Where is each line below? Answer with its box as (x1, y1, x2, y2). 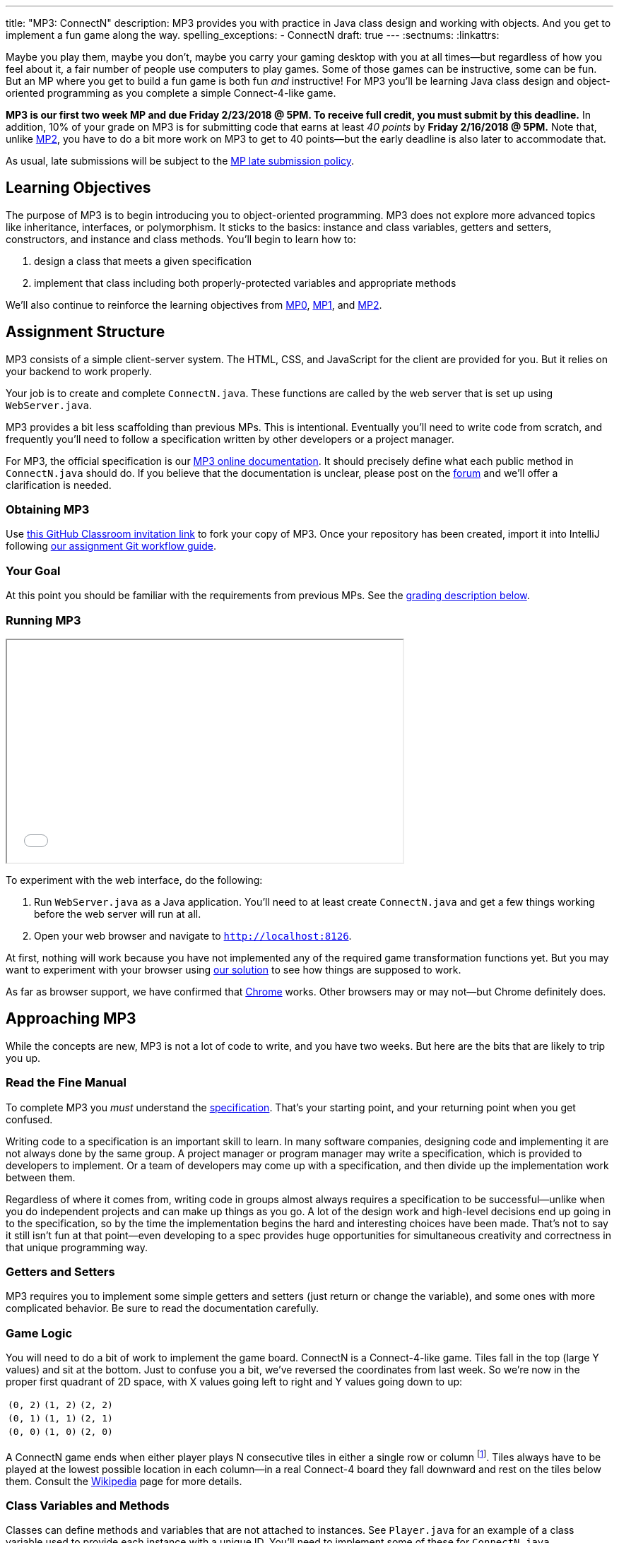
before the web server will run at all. (34, 907, 201, 920)
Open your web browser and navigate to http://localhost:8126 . (34, 929, 352, 942)
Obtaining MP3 (6, 502, 90, 517)
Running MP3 (6, 613, 81, 627)
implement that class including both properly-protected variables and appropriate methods (34, 276, 456, 289)
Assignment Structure (6, 323, 165, 341)
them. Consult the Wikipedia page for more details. (6, 1474, 242, 1487)
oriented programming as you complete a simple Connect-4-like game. (6, 87, 336, 99)
